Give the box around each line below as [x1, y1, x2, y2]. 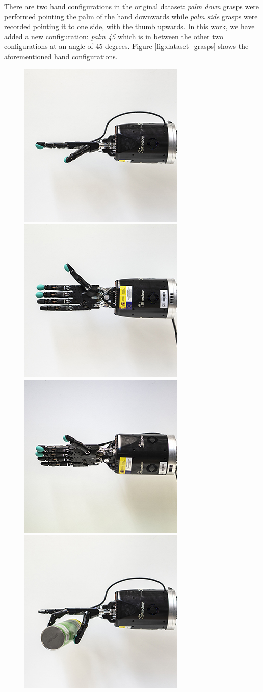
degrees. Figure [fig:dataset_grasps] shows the [105, 41, 249, 52]
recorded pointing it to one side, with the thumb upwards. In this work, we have [4, 21, 255, 32]
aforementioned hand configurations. [4, 51, 118, 61]
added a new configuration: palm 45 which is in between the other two [4, 31, 223, 41]
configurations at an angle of [4, 41, 93, 52]
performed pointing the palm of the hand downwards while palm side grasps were [4, 11, 258, 21]
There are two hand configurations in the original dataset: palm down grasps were [4, 1, 259, 11]
